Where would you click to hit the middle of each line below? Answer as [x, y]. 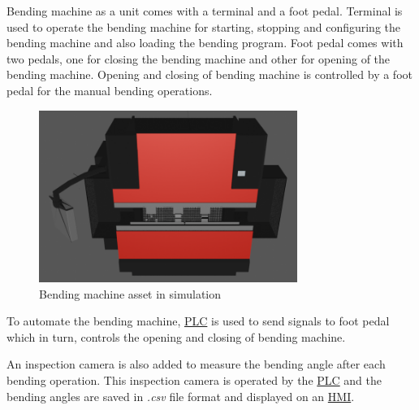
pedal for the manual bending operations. [110, 90]
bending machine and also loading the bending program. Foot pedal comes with [205, 43]
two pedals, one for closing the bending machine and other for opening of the [199, 58]
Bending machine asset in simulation [130, 293]
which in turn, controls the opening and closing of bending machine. [176, 336]
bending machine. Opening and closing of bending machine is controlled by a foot [209, 74]
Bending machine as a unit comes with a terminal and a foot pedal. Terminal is [205, 11]
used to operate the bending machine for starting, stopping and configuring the [204, 26]
